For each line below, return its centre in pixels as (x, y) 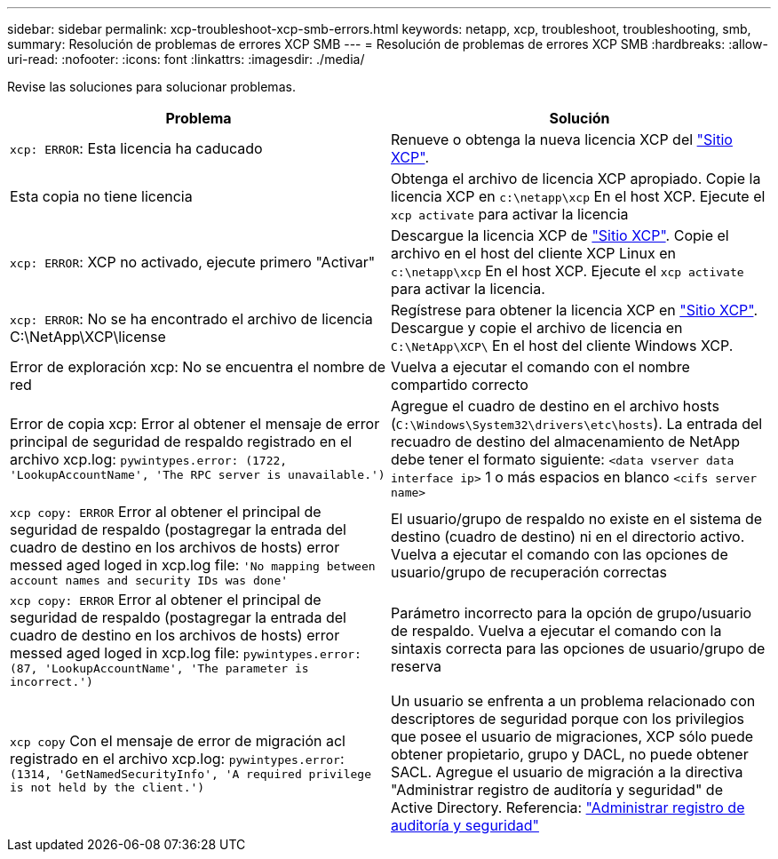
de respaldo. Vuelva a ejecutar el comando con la (556, 631)
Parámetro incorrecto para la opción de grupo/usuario (572, 613)
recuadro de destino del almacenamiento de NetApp (566, 441)
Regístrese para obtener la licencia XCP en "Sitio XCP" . (575, 310)
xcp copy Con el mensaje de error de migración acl (178, 741)
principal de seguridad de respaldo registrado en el (181, 441)
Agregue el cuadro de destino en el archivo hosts (555, 406)
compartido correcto (460, 385)
